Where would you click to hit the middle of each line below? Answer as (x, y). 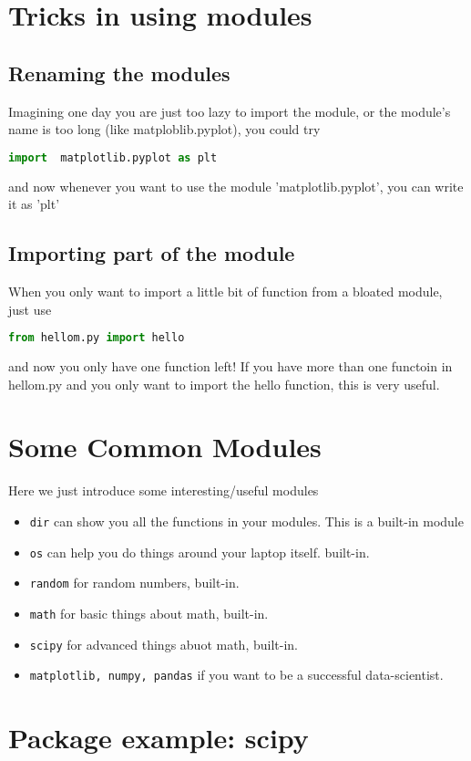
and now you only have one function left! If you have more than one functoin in (230, 366)
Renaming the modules (119, 73)
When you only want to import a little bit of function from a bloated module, (225, 292)
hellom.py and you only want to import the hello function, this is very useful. (224, 384)
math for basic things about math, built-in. (149, 613)
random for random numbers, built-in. (134, 583)
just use (30, 309)
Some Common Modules (165, 447)
